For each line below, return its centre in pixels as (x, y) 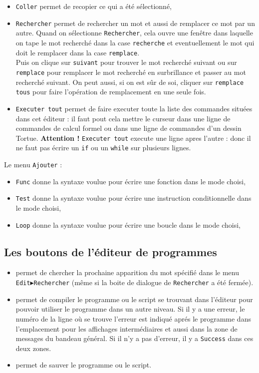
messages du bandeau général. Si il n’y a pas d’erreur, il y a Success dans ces (134, 338)
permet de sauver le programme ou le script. (84, 365)
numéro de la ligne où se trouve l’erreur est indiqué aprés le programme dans (133, 318)
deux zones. (33, 348)
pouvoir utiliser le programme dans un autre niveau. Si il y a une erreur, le (130, 309)
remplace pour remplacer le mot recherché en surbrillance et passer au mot (131, 72)
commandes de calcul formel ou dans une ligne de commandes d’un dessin (129, 128)
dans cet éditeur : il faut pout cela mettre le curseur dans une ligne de (123, 118)
